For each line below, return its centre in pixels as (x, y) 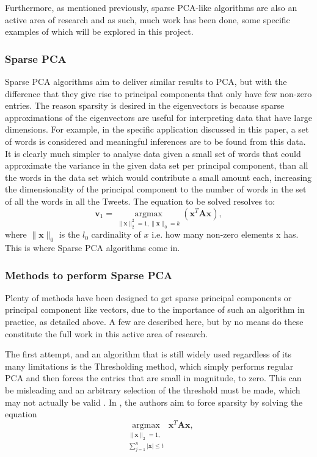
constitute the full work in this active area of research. (107, 333)
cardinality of (116, 234)
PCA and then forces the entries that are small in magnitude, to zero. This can (153, 378)
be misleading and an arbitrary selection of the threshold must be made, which (153, 390)
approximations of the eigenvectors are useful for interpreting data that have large (158, 117)
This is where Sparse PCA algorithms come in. (93, 248)
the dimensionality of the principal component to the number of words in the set (156, 189)
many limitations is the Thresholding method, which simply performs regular (149, 366)
